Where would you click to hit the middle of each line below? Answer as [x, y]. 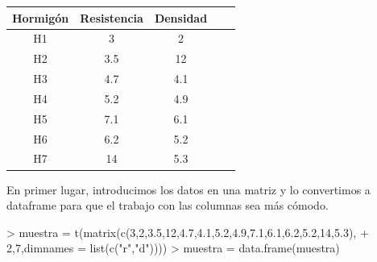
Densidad [181, 17]
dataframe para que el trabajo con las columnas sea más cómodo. [168, 205]
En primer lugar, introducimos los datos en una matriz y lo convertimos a [188, 189]
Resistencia [112, 17]
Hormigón [41, 17]
